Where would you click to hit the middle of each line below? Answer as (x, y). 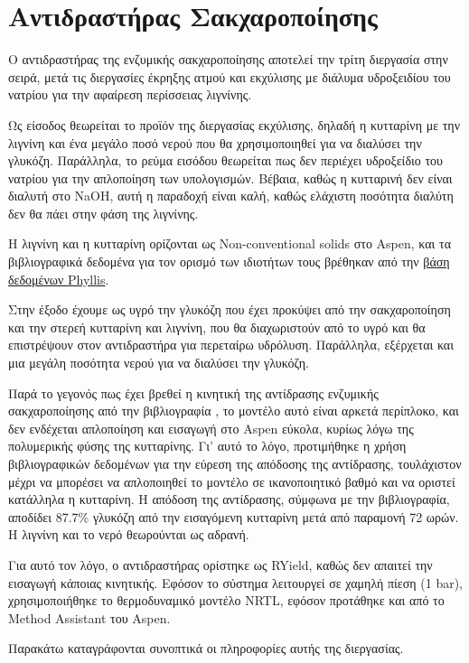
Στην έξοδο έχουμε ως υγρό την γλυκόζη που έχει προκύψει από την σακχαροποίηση (230, 309)
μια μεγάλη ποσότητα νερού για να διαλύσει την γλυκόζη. (159, 363)
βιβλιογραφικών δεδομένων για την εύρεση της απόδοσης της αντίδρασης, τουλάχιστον (235, 463)
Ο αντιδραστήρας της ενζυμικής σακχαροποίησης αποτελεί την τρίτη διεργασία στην (228, 59)
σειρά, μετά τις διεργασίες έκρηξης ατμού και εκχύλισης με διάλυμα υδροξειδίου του (230, 76)
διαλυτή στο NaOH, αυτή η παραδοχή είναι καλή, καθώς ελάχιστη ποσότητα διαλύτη (231, 196)
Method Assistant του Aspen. (89, 617)
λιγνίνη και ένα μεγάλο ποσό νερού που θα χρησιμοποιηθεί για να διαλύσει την (215, 142)
